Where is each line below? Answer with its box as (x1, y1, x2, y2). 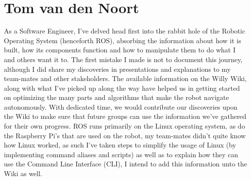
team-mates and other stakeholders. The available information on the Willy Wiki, (4, 73, 247, 83)
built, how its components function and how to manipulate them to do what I (4, 45, 235, 55)
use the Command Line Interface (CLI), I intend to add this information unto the (4, 159, 247, 169)
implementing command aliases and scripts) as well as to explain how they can (4, 149, 238, 159)
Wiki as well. (4, 168, 43, 179)
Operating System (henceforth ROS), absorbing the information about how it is (4, 35, 241, 45)
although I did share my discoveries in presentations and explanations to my (4, 64, 231, 74)
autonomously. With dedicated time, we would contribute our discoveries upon (4, 101, 238, 112)
